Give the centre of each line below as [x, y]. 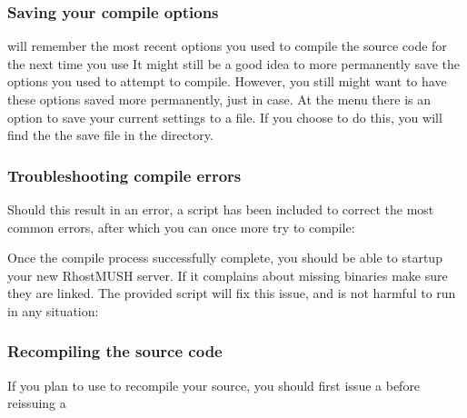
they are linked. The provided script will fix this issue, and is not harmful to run [232, 293]
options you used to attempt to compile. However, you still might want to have [227, 81]
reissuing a [37, 403]
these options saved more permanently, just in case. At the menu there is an [219, 99]
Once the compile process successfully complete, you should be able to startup [225, 258]
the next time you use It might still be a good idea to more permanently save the [234, 63]
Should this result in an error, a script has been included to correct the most [221, 209]
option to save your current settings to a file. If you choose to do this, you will [225, 117]
